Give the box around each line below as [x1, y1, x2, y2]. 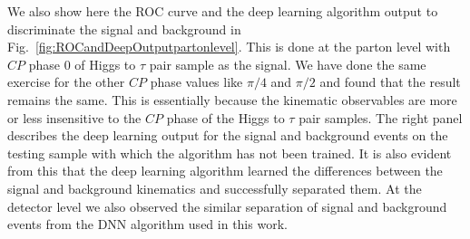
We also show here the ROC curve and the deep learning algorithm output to [7, 2, 438, 20]
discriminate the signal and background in [7, 19, 241, 38]
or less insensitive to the [7, 108, 142, 127]
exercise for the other [7, 72, 125, 91]
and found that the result [319, 72, 461, 91]
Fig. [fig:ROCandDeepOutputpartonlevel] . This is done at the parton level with [7, 37, 451, 56]
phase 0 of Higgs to [28, 54, 136, 73]
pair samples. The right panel [299, 108, 463, 127]
